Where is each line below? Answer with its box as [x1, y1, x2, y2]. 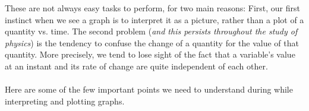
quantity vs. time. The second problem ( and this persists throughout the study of [5, 25, 298, 37]
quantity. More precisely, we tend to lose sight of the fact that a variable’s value [5, 48, 295, 61]
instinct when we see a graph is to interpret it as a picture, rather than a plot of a [5, 13, 304, 26]
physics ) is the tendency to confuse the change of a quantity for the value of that [5, 36, 299, 49]
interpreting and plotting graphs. [5, 94, 125, 107]
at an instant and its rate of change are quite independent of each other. [5, 59, 268, 72]
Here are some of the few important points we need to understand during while [5, 83, 293, 96]
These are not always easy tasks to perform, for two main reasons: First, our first [5, 2, 300, 14]
